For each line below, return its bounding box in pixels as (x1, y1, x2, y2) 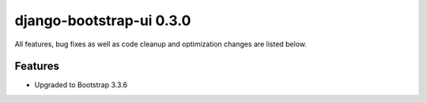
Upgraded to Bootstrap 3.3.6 (34, 80, 128, 90)
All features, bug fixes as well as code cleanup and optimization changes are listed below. (14, 39, 308, 49)
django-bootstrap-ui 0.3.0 (14, 12, 191, 29)
